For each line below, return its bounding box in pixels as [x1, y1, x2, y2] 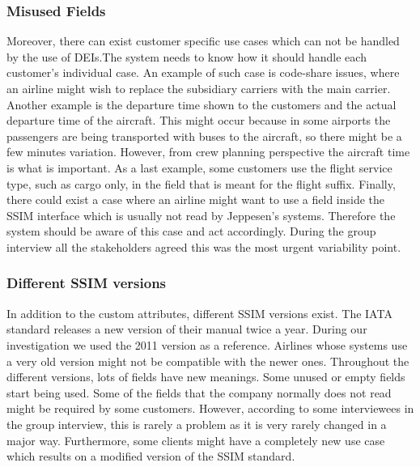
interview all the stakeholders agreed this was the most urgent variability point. [6, 238, 401, 255]
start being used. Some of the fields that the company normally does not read [6, 384, 392, 401]
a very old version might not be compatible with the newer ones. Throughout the [6, 352, 409, 369]
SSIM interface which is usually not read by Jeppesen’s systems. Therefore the [6, 206, 396, 223]
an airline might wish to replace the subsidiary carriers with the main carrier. [6, 80, 391, 96]
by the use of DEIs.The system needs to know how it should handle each [6, 48, 367, 65]
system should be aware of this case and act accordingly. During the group [6, 223, 376, 240]
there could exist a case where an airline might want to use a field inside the [6, 191, 385, 208]
